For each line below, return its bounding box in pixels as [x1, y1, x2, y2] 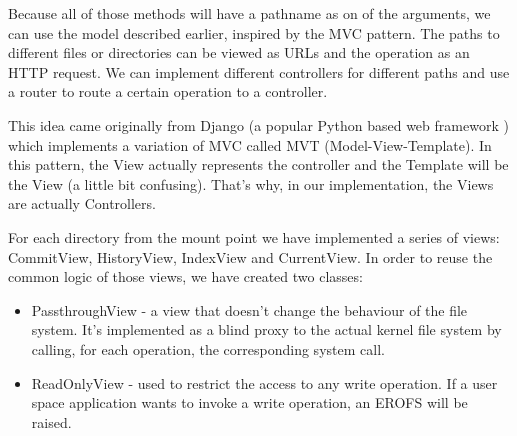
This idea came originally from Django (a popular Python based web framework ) [8, 114, 509, 135]
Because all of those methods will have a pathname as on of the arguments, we [8, 3, 491, 23]
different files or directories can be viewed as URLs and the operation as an [8, 42, 470, 63]
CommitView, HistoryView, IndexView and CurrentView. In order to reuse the [8, 246, 493, 267]
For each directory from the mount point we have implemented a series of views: [8, 226, 500, 247]
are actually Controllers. [8, 193, 156, 214]
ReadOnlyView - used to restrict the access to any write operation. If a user [31, 372, 498, 393]
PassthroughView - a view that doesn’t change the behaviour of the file [31, 299, 468, 320]
